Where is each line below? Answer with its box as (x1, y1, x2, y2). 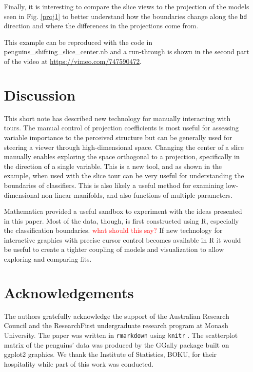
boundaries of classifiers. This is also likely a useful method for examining (4, 180, 224, 190)
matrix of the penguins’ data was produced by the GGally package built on (4, 339, 229, 350)
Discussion (4, 84, 76, 104)
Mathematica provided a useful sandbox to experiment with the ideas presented (4, 206, 242, 216)
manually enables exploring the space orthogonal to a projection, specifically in (4, 151, 240, 162)
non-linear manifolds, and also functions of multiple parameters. (41, 189, 233, 200)
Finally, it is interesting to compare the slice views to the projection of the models (4, 1, 249, 11)
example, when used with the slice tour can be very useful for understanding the (4, 170, 244, 181)
